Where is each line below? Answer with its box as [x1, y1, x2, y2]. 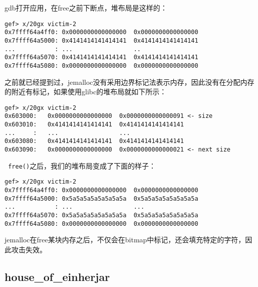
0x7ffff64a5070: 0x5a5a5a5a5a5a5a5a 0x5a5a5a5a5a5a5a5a [5, 211, 198, 219]
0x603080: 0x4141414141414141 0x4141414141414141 [5, 137, 184, 145]
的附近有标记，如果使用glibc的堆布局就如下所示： [5, 86, 167, 97]
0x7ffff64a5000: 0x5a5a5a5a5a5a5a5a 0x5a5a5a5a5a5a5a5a [5, 195, 198, 202]
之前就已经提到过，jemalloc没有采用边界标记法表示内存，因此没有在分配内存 [5, 76, 254, 87]
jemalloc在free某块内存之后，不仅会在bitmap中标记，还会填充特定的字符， [5, 234, 245, 245]
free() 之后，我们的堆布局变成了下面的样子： [8, 160, 156, 171]
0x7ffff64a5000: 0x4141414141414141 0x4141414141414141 [5, 37, 198, 44]
